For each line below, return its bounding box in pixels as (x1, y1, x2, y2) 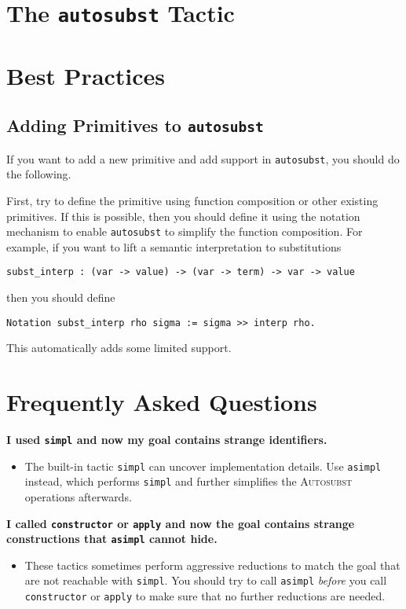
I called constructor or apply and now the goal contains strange (6, 515, 355, 531)
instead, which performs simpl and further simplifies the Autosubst (24, 473, 353, 490)
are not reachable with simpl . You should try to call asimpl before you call (24, 572, 387, 589)
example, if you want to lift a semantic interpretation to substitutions (6, 238, 342, 255)
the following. (6, 166, 71, 182)
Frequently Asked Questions (6, 386, 317, 418)
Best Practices (6, 59, 166, 91)
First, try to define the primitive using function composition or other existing (6, 192, 379, 208)
